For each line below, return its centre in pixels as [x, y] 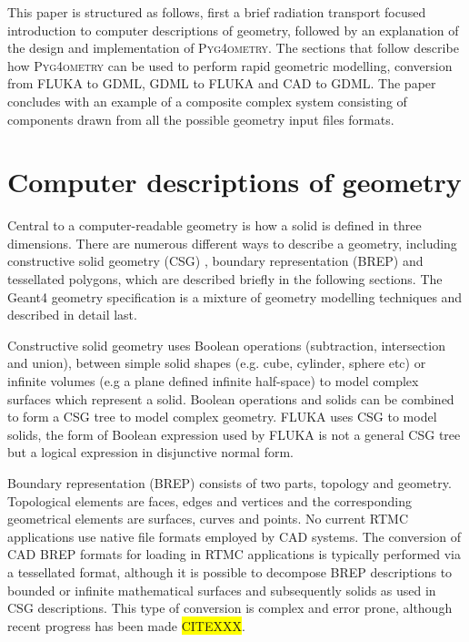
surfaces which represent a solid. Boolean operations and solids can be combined [231, 398]
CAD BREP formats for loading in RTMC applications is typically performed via [234, 554]
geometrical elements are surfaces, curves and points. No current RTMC [208, 519]
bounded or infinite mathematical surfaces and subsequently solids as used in [222, 590]
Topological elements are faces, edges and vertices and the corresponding [210, 500]
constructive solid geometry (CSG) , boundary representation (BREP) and [215, 261]
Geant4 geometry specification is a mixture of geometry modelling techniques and [235, 296]
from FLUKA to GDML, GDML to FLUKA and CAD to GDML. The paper [222, 83]
